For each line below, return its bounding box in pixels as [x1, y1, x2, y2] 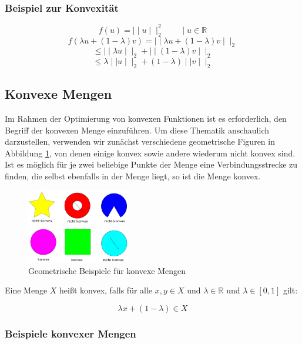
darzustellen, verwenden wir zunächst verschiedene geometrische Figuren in [5, 135, 275, 148]
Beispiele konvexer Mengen [5, 326, 136, 340]
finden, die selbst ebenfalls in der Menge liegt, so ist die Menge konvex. [5, 170, 261, 182]
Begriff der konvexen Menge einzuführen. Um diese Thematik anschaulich [5, 123, 270, 136]
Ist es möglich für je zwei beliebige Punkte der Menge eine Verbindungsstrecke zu [5, 158, 298, 171]
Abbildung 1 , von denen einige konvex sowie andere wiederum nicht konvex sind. [5, 146, 296, 159]
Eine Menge [5, 284, 48, 296]
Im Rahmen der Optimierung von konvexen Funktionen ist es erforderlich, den [5, 112, 287, 125]
